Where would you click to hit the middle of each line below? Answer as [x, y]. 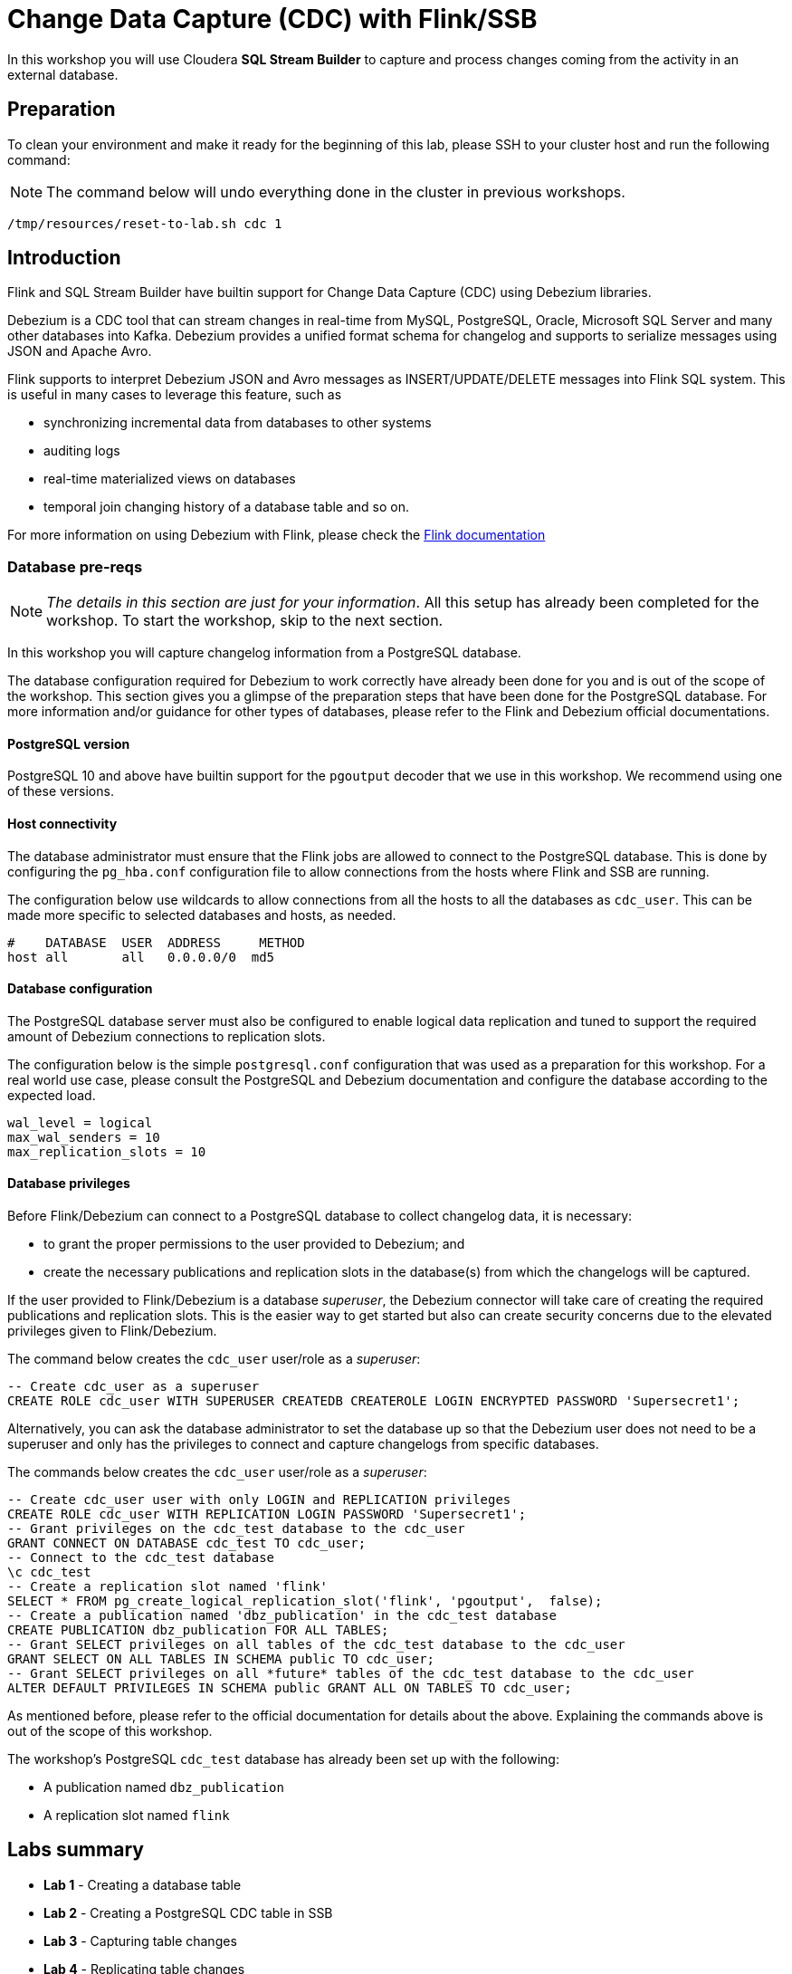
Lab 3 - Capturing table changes [140, 1940]
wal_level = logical [80, 1122]
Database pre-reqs [75, 566]
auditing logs [82, 451]
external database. [63, 74]
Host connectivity [62, 824]
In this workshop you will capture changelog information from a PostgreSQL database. [264, 653]
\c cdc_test [49, 1572]
